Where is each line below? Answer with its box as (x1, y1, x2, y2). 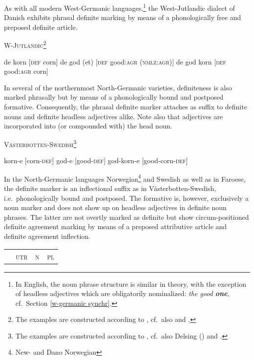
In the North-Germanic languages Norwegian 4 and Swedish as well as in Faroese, (4, 172, 246, 184)
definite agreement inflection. (4, 231, 90, 241)
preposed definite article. (4, 21, 78, 32)
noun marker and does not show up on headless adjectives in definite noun (4, 202, 227, 212)
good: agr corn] (4, 66, 48, 76)
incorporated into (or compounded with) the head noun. (4, 121, 172, 131)
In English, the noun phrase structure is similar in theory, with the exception (15, 278, 246, 289)
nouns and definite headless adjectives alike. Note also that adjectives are (4, 111, 223, 121)
